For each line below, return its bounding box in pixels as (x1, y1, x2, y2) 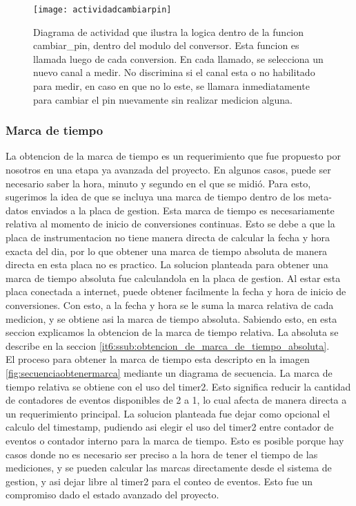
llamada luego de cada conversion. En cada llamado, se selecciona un (33, 51, 324, 66)
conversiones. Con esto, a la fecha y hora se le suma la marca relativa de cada (6, 297, 334, 312)
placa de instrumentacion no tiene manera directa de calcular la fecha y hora (6, 230, 330, 244)
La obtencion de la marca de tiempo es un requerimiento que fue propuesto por (6, 149, 341, 163)
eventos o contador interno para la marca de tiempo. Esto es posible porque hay (6, 433, 344, 447)
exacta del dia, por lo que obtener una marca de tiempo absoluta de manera (6, 243, 328, 258)
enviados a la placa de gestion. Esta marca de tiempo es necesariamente (31, 203, 335, 217)
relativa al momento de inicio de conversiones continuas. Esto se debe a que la (6, 216, 335, 231)
